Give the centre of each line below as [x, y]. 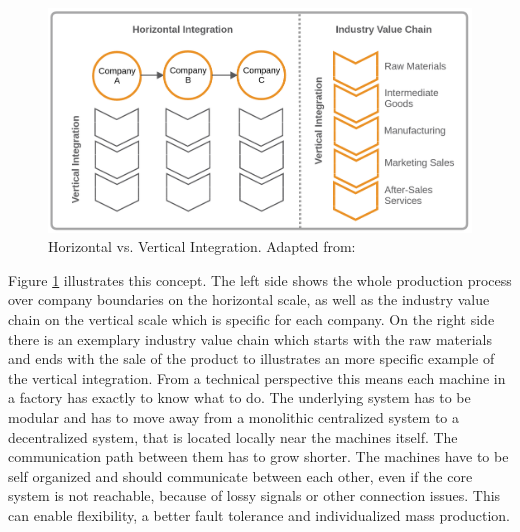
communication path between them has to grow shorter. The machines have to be [258, 456]
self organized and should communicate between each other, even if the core [240, 475]
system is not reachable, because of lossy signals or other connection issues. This [254, 495]
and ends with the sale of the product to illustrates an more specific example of [251, 358]
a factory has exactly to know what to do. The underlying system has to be [239, 397]
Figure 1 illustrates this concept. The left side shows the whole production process [260, 279]
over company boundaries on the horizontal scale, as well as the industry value [249, 299]
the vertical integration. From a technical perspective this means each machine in [257, 377]
